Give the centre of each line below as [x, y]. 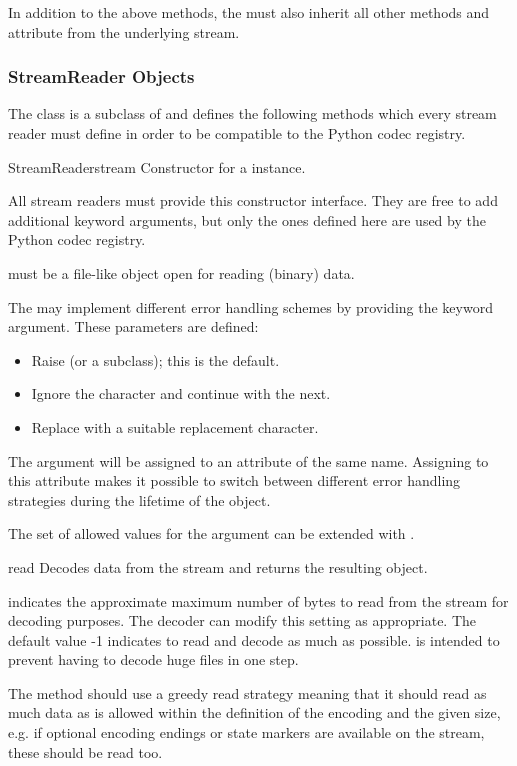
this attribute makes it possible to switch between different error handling [234, 480]
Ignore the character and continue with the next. [181, 393]
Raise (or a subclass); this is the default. [155, 359]
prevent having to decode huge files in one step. [153, 659]
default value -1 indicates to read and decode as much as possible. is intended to [254, 639]
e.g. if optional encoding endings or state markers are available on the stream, [246, 732]
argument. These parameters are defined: [133, 326]
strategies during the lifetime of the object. [139, 499]
